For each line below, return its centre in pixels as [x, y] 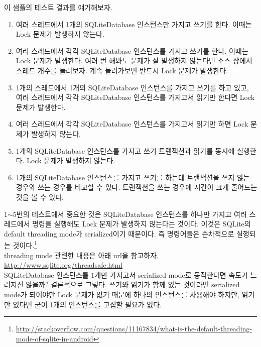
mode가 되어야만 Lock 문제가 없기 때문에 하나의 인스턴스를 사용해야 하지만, [122, 294]
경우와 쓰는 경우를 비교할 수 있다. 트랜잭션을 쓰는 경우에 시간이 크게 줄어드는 [137, 187]
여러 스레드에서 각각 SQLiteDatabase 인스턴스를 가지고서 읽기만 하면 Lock [132, 124]
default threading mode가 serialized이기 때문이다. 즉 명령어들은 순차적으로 [119, 233]
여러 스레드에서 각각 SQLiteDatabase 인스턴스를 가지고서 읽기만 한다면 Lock [135, 97]
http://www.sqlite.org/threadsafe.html [63, 265]
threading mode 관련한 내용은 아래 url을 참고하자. [81, 255]
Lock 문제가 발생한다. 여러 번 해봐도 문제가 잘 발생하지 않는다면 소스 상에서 [134, 61]
